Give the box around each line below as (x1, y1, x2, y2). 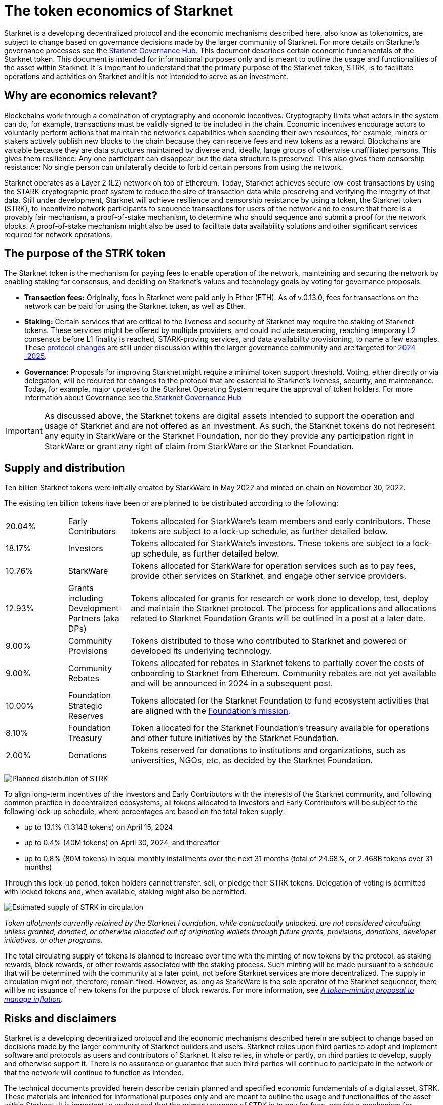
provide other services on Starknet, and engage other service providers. (131, 571, 407, 581)
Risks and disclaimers (4, 1012, 117, 1025)
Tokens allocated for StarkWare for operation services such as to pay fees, (131, 561, 416, 571)
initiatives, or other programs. (4, 936, 103, 945)
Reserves (68, 711, 104, 721)
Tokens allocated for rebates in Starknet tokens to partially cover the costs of (131, 658, 425, 669)
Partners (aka (68, 613, 119, 624)
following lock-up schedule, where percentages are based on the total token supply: (4, 807, 285, 816)
